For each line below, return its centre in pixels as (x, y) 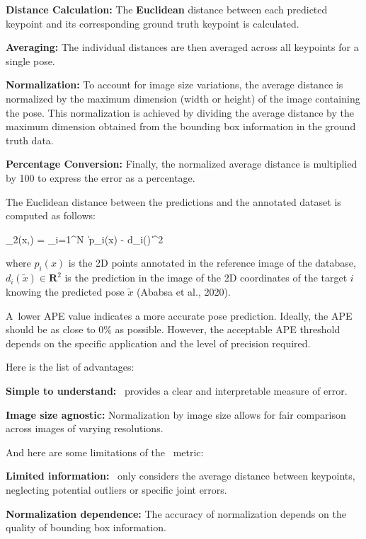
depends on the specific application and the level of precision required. (158, 343)
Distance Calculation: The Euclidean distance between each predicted (167, 9)
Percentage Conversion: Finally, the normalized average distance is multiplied (182, 164)
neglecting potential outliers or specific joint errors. (116, 490)
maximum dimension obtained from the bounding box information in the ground (181, 126)
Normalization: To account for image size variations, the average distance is (175, 85)
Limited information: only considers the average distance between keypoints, (181, 476)
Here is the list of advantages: (70, 367)
